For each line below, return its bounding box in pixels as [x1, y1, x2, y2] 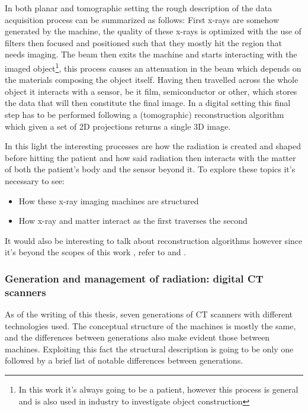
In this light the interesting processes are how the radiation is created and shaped [5, 140, 301, 152]
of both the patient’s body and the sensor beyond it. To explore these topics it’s [5, 163, 296, 175]
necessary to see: [5, 174, 65, 187]
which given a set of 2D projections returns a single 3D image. [5, 120, 231, 132]
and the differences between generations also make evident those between [5, 331, 270, 343]
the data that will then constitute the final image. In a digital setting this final [5, 97, 291, 109]
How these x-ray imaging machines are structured [18, 194, 199, 207]
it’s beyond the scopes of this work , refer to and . [5, 246, 187, 258]
